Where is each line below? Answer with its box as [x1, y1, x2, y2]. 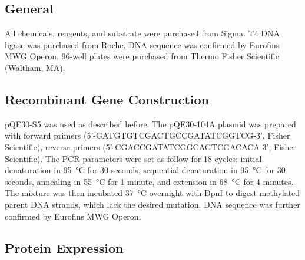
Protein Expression [5, 238, 124, 256]
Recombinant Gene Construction [5, 90, 210, 108]
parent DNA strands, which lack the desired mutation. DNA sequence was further [5, 198, 300, 210]
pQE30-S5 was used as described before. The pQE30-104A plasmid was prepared [5, 117, 296, 130]
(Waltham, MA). [5, 61, 65, 73]
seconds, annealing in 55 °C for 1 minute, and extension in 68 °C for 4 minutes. [5, 175, 294, 187]
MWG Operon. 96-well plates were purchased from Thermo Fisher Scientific [5, 50, 279, 62]
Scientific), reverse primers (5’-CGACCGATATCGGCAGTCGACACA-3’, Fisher [5, 140, 297, 153]
